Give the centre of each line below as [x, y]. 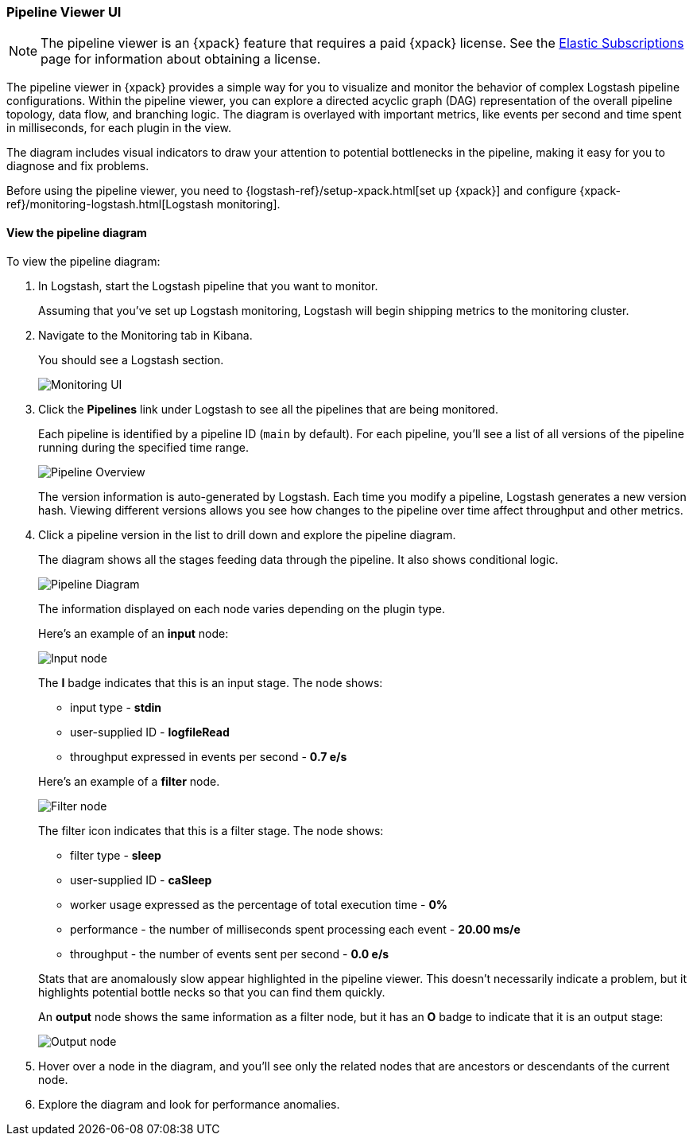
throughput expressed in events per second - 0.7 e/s [209, 756]
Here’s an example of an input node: [134, 633]
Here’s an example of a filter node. [129, 781]
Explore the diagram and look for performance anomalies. [189, 1104]
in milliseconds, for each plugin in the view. [119, 128]
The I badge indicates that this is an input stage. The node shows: [211, 682]
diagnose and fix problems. [78, 166]
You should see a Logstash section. [131, 359]
